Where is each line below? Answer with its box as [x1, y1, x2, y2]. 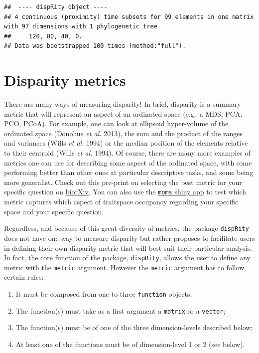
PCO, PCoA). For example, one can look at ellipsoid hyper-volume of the [4, 118, 229, 129]
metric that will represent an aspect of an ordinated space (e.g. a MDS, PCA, [4, 108, 243, 119]
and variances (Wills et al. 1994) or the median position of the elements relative [4, 138, 248, 148]
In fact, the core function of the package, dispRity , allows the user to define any [4, 252, 251, 263]
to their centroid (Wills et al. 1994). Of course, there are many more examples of [4, 148, 251, 158]
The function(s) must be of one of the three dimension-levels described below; [15, 322, 253, 333]
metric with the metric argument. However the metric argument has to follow [4, 262, 245, 272]
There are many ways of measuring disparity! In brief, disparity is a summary [4, 99, 241, 109]
